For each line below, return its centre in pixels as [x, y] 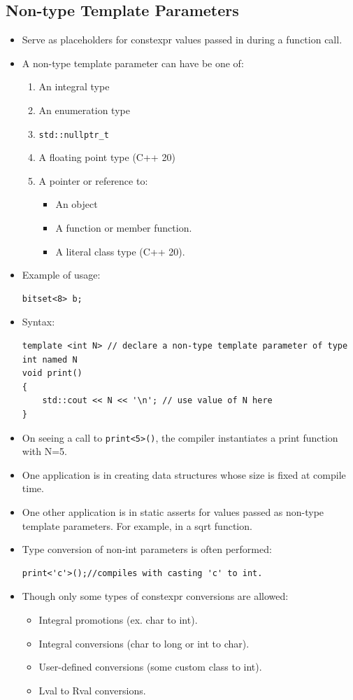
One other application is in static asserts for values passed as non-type [173, 511]
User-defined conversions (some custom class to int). [150, 667]
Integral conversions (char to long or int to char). [144, 643]
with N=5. [44, 451]
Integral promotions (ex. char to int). [118, 619]
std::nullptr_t [74, 135]
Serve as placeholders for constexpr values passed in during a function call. [182, 40]
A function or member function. [124, 228]
